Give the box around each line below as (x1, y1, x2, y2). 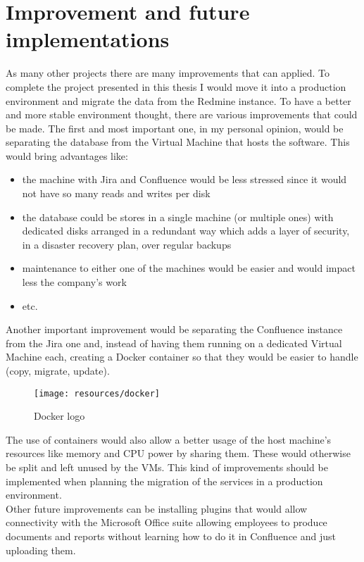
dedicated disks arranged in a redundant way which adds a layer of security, (22, 223, 350, 238)
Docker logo (34, 408, 85, 423)
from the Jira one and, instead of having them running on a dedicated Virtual (6, 335, 342, 350)
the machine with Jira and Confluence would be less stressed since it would (22, 172, 347, 187)
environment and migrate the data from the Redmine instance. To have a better (6, 93, 351, 108)
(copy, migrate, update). (6, 363, 110, 377)
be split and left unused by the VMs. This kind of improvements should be (6, 460, 328, 475)
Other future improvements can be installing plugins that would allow (6, 501, 308, 516)
